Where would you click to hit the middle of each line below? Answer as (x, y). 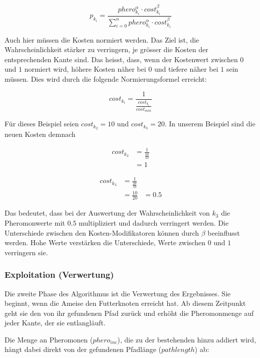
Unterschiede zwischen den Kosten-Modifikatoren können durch (102, 232)
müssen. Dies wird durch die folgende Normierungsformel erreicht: (106, 79)
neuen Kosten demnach (40, 134)
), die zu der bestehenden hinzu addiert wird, (187, 339)
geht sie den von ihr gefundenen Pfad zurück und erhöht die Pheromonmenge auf (129, 313)
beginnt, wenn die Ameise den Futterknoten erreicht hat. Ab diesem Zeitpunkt (125, 303)
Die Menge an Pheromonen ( (49, 339)
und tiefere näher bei (186, 69)
